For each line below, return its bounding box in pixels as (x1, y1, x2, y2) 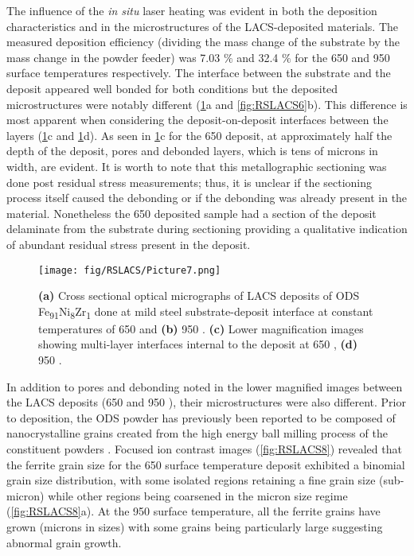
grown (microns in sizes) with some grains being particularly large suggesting (6, 519, 383, 535)
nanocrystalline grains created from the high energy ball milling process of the (6, 425, 388, 441)
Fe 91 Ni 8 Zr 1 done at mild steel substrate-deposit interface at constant (38, 302, 373, 321)
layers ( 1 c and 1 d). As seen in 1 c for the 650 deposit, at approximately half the (6, 126, 393, 143)
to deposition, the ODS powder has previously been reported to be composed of (6, 409, 396, 426)
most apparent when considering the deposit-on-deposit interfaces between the (6, 111, 389, 128)
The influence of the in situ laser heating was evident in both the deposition (6, 2, 377, 18)
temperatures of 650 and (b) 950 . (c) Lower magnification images (38, 320, 364, 336)
